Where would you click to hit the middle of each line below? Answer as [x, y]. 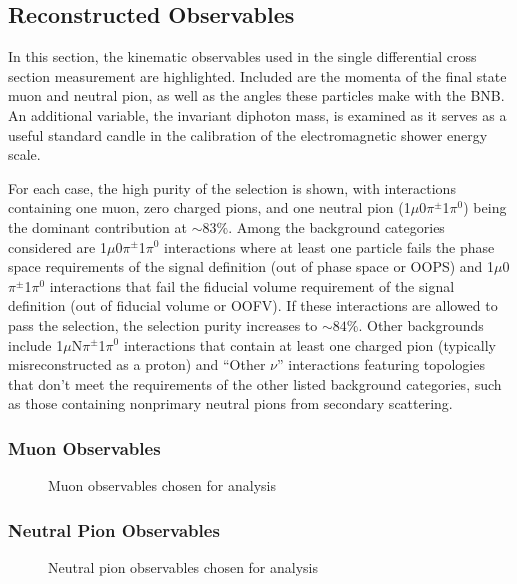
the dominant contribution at [97, 226]
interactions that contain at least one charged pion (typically [309, 344]
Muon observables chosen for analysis [162, 485]
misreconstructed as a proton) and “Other [137, 364]
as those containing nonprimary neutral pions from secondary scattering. [230, 403]
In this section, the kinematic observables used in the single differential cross [242, 56]
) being [485, 207]
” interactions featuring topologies [381, 364]
